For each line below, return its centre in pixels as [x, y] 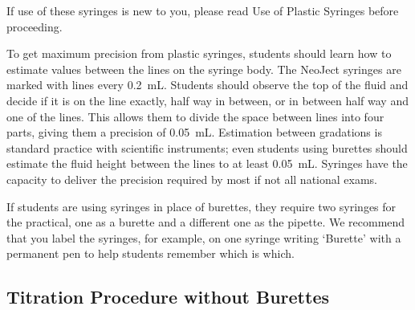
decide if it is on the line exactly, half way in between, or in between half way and [207, 100]
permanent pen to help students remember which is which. [151, 253]
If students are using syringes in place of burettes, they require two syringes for [201, 206]
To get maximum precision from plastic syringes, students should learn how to [199, 53]
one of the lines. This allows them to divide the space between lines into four [195, 116]
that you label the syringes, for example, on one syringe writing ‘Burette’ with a [204, 237]
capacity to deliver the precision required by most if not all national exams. [192, 179]
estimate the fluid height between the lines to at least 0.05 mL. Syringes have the [207, 163]
